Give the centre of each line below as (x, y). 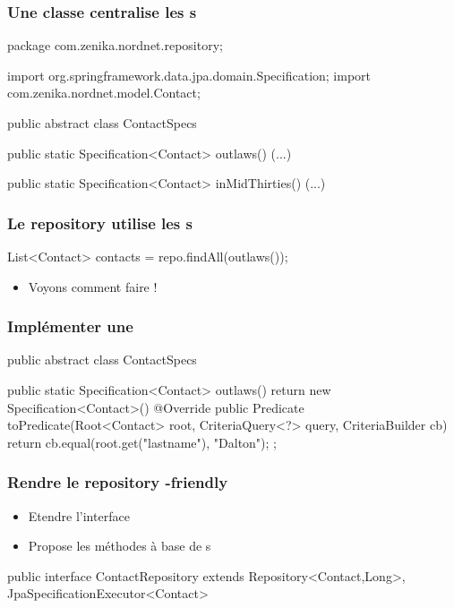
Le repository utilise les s (100, 223)
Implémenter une (70, 326)
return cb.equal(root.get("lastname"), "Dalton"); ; (142, 442)
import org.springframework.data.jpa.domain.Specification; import (189, 75)
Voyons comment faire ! (93, 286)
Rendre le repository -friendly (118, 482)
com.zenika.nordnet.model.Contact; (104, 93)
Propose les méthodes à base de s (120, 546)
